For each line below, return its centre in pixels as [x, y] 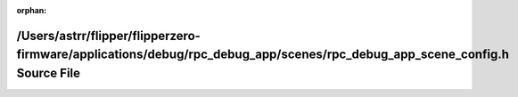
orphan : [32, 10]
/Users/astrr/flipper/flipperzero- [108, 36]
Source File [48, 73]
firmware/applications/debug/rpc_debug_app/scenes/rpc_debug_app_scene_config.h [263, 55]
